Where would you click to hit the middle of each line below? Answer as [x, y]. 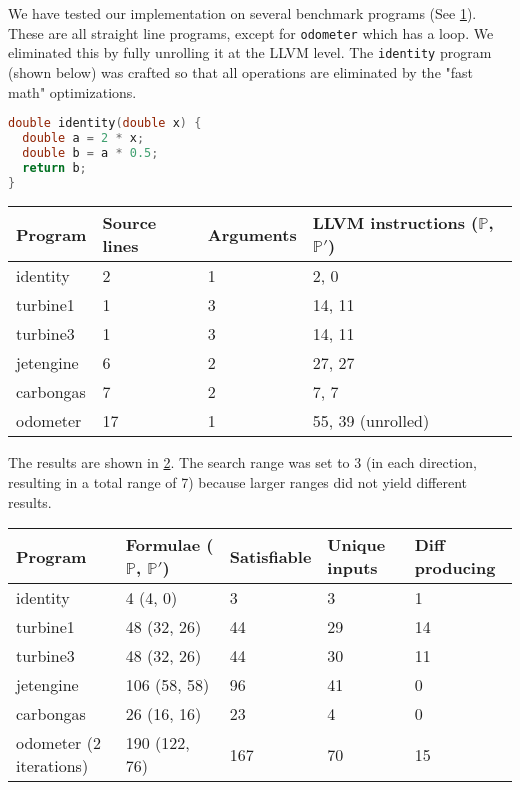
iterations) [52, 766]
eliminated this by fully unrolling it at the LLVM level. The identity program [250, 52]
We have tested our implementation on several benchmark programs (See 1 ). [242, 13]
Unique [356, 545]
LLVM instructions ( [395, 223]
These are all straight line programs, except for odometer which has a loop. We [251, 32]
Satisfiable [270, 556]
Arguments [252, 234]
